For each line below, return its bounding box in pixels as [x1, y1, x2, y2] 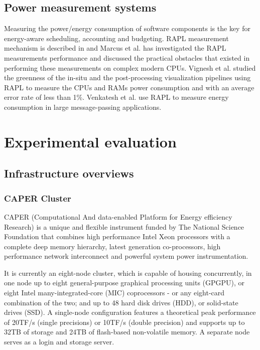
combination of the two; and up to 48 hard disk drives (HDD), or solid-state [4, 297, 238, 307]
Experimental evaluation [4, 131, 177, 151]
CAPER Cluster [4, 192, 71, 204]
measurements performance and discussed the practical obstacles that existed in [4, 52, 250, 63]
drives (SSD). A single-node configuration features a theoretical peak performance [4, 307, 256, 317]
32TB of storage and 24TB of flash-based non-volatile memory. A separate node [4, 326, 250, 337]
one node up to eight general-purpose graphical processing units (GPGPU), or [4, 277, 245, 288]
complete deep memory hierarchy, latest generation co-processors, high [4, 241, 221, 251]
